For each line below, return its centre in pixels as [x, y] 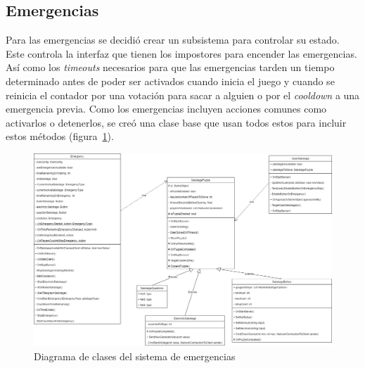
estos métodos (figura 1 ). [60, 136]
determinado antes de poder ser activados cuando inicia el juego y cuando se [170, 81]
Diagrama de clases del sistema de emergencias [135, 356]
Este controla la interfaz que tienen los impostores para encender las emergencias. [181, 53]
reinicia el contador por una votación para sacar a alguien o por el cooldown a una [183, 95]
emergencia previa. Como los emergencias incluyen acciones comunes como [166, 109]
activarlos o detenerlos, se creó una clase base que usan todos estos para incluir [176, 122]
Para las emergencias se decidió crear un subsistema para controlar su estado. [173, 40]
